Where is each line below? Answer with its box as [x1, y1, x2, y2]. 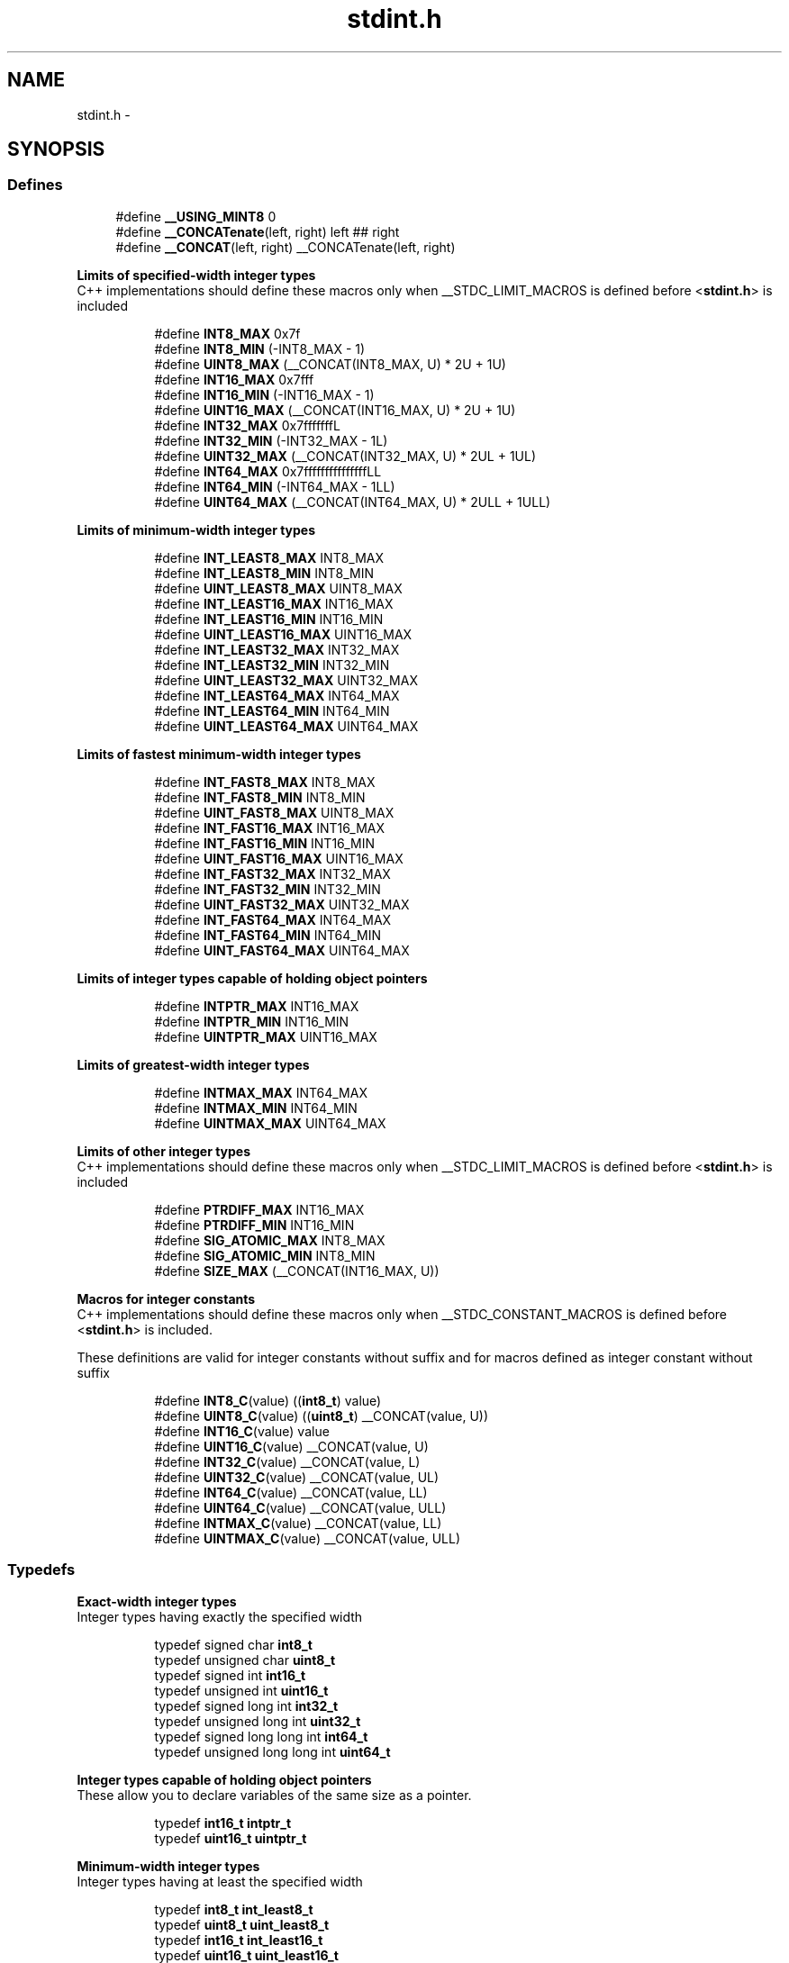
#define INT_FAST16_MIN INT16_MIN [154, 835, 375, 851]
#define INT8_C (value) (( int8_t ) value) [154, 1392, 382, 1408]
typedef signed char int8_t [154, 1636, 313, 1652]
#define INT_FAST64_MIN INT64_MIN [154, 927, 382, 943]
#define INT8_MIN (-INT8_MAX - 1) [154, 340, 366, 357]
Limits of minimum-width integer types [77, 521, 316, 538]
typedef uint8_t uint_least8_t [154, 1916, 330, 1932]
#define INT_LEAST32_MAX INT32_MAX [154, 641, 400, 657]
